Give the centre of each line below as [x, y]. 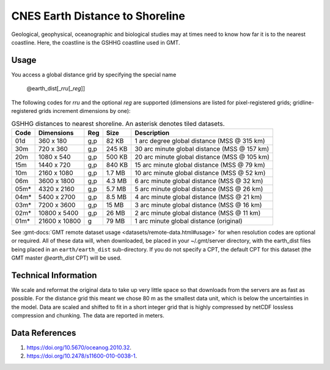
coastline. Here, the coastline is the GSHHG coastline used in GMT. [96, 42]
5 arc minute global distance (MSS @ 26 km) [199, 189]
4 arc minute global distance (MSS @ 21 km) [198, 197]
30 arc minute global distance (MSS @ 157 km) [202, 148]
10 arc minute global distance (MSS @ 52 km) [200, 173]
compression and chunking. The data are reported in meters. [88, 316]
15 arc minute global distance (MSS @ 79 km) [200, 165]
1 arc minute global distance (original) [189, 221]
